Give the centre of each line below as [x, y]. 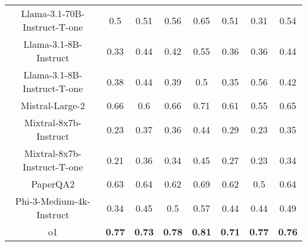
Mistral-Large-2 [53, 105]
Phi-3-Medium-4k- [53, 201]
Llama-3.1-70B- [53, 13]
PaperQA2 [53, 184]
